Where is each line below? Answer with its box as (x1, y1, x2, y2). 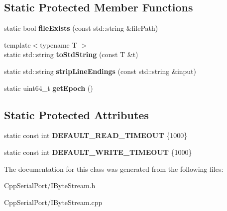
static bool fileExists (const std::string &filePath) (4, 23, 158, 33)
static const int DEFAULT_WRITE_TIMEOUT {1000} (4, 146, 192, 157)
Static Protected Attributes (4, 107, 149, 122)
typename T (40, 39, 77, 50)
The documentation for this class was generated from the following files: (4, 163, 224, 174)
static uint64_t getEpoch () (4, 82, 93, 93)
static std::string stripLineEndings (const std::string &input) (4, 66, 197, 76)
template (4, 39, 31, 50)
